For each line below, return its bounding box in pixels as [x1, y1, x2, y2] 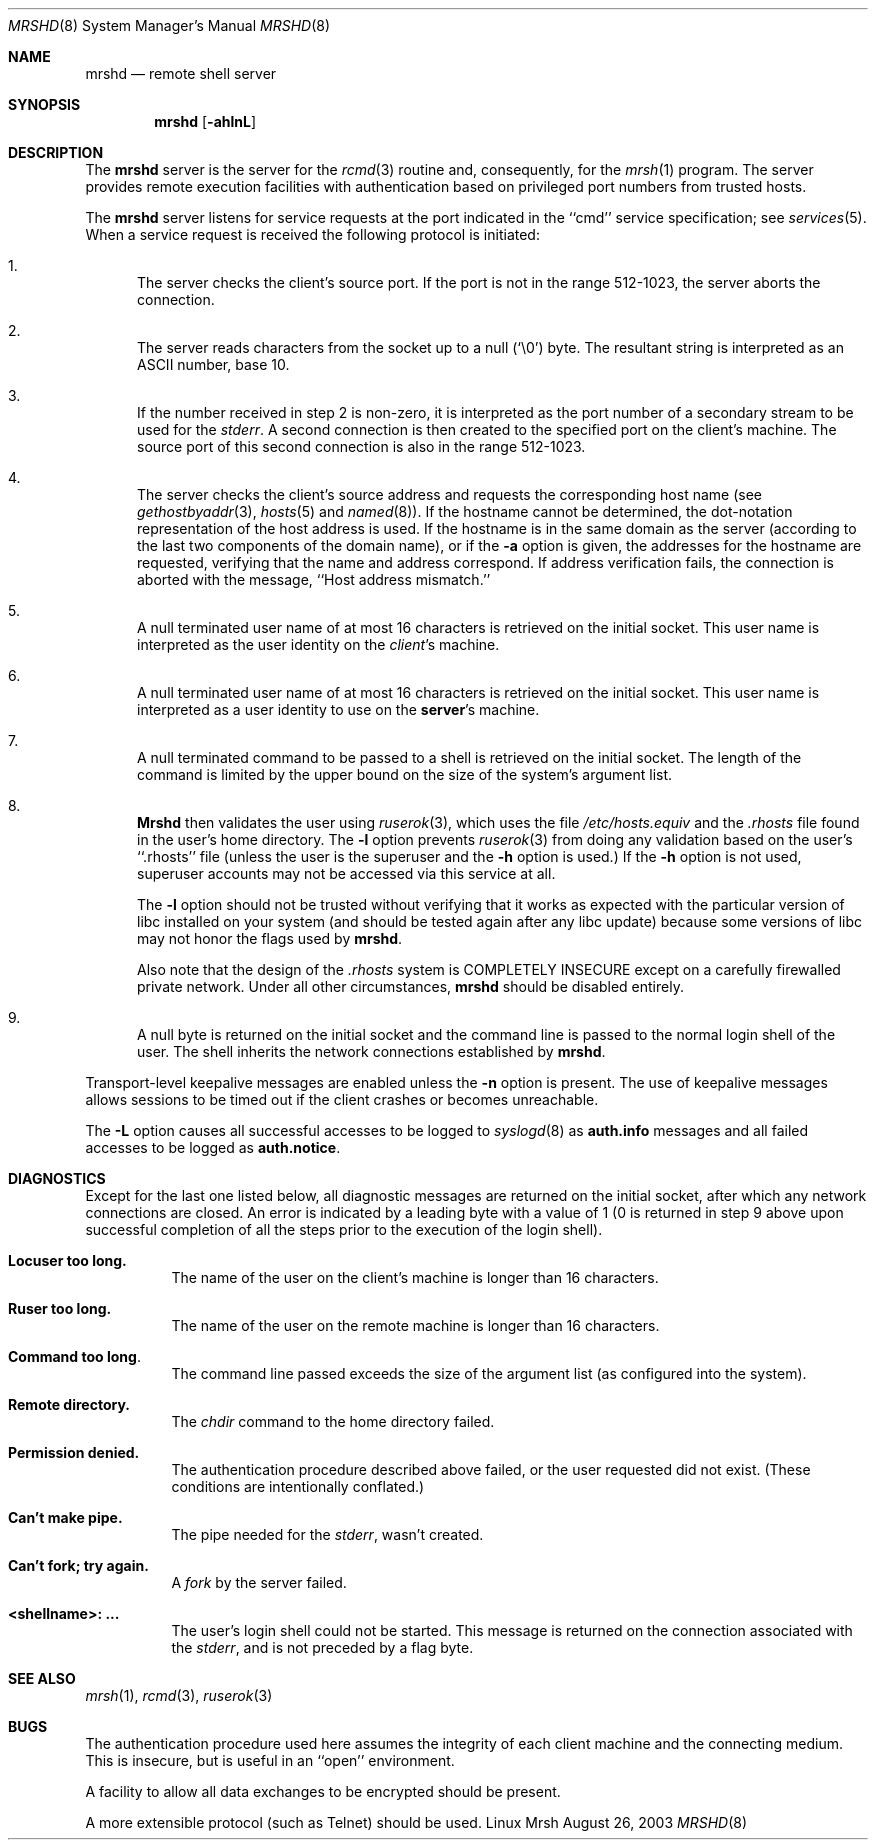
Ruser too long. [8, 1300, 112, 1317]
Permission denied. [8, 1444, 140, 1461]
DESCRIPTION [8, 144, 104, 161]
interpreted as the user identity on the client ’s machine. [137, 636, 500, 653]
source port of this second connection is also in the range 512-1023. [137, 438, 586, 455]
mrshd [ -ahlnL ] [154, 113, 257, 130]
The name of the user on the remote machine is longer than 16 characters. [171, 1317, 660, 1334]
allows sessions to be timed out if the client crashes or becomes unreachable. [85, 1091, 599, 1108]
